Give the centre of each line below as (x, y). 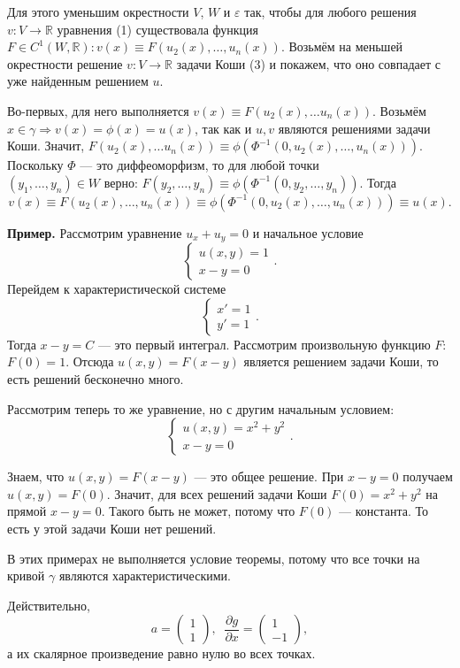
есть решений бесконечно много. (96, 378)
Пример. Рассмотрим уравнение (95, 232)
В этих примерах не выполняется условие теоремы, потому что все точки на (214, 558)
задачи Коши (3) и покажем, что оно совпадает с (308, 63)
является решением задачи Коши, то (341, 361)
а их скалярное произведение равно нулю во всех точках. (161, 653)
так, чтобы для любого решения (330, 12)
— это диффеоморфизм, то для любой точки (199, 165)
